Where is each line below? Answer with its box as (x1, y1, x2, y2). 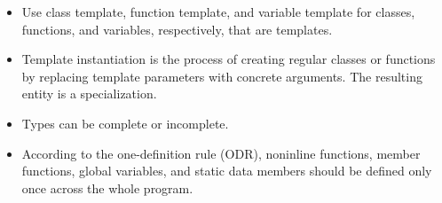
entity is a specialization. (21, 84, 157, 103)
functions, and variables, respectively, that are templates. (21, 20, 333, 38)
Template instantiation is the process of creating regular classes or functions (21, 50, 436, 68)
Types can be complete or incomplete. (21, 113, 229, 132)
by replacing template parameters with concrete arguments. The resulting (21, 66, 422, 85)
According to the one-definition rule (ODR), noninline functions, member (21, 144, 421, 162)
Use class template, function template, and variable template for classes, (21, 3, 415, 20)
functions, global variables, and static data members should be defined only (21, 161, 432, 180)
